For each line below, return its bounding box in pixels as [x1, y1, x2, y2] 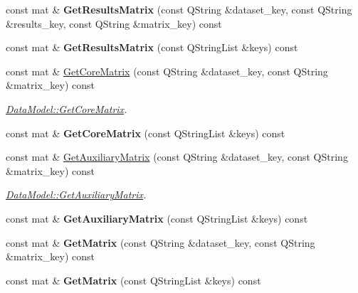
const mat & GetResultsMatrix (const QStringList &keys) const [6, 40, 298, 55]
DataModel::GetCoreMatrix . [6, 101, 127, 116]
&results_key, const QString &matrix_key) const [6, 16, 222, 31]
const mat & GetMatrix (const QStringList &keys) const [6, 272, 261, 287]
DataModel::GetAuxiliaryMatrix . [6, 187, 147, 202]
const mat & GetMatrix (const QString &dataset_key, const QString [6, 235, 315, 250]
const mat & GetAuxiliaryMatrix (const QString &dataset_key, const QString [6, 149, 348, 164]
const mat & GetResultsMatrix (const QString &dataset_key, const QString [6, 2, 352, 16]
